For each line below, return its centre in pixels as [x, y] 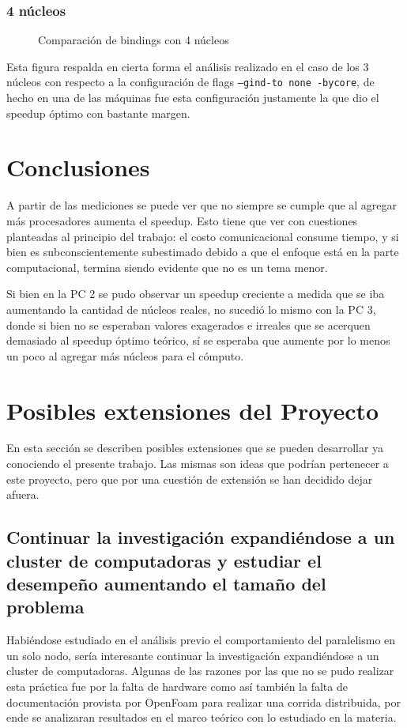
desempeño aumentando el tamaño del [166, 583]
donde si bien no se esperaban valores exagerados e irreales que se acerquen [188, 324]
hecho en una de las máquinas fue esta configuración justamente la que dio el [193, 98]
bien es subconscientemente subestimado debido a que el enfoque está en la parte [203, 252]
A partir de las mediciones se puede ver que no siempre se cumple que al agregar [202, 205]
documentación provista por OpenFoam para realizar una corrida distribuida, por [203, 702]
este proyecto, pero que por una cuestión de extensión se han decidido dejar [190, 479]
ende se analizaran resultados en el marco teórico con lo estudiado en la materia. [202, 717]
